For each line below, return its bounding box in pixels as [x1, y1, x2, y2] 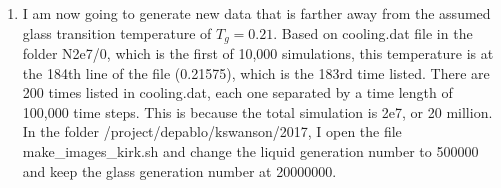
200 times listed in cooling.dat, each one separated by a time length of [22, 82, 453, 103]
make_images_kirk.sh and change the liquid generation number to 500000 [22, 141, 479, 162]
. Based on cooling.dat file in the [273, 22, 473, 43]
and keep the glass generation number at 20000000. [22, 160, 337, 181]
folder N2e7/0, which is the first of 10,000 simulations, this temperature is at [22, 43, 494, 64]
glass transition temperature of [22, 22, 212, 43]
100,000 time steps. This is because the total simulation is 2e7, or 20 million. [22, 101, 493, 122]
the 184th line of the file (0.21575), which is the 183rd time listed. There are [22, 62, 490, 83]
